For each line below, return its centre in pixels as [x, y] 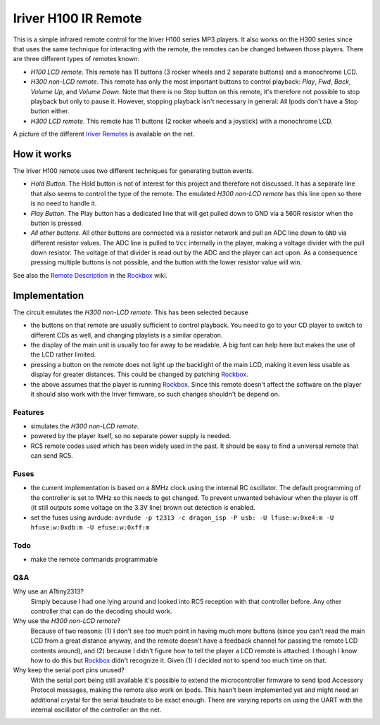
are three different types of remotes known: [76, 59]
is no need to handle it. [64, 203]
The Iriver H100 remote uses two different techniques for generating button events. [133, 171]
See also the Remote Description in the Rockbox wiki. [90, 275]
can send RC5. [52, 456]
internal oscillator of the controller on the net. [96, 710]
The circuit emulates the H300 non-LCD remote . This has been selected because [131, 312]
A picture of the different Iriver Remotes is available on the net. [104, 134]
